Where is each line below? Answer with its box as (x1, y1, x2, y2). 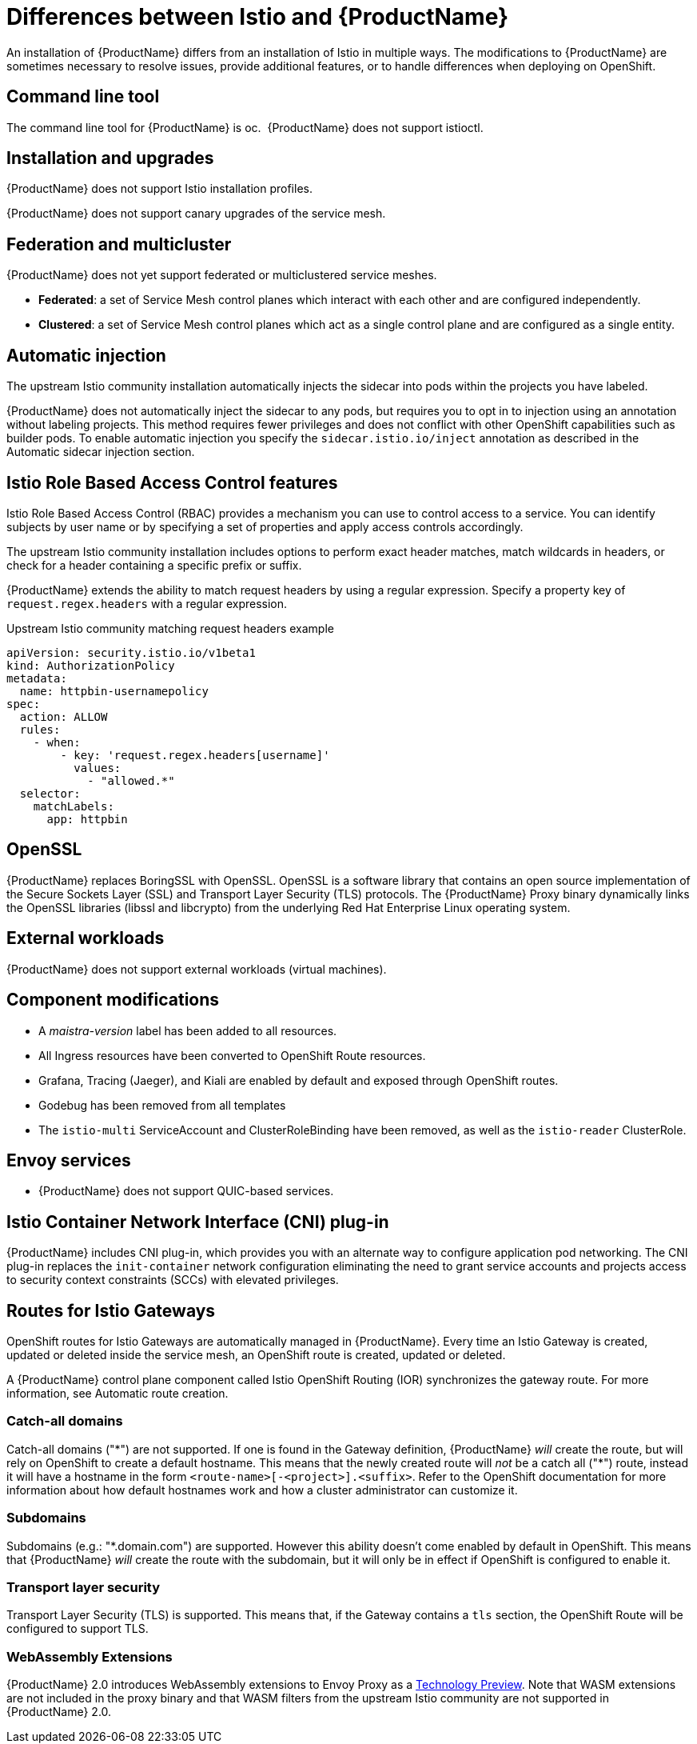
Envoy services (6, 1150, 131, 1170)
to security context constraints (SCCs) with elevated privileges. (6, 1273, 339, 1287)
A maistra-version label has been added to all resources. (38, 1023, 337, 1038)
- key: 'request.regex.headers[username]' (60, 748, 330, 762)
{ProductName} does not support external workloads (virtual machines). (6, 962, 387, 976)
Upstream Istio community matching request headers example (6, 621, 334, 635)
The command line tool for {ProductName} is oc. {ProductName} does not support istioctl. (6, 120, 484, 134)
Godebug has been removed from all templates (38, 1098, 286, 1112)
